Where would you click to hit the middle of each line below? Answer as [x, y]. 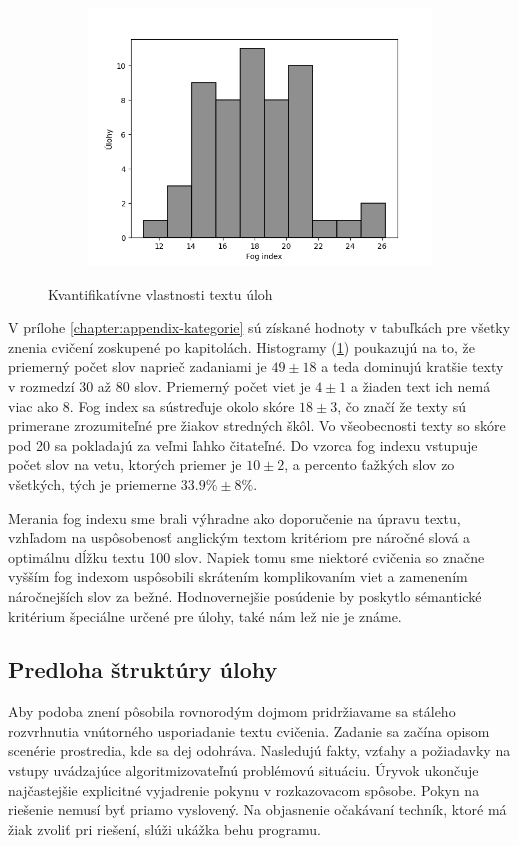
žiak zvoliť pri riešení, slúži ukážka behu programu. [164, 828]
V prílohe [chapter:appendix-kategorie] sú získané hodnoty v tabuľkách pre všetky [259, 327]
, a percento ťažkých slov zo [369, 464]
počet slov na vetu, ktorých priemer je [125, 464]
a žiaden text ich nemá [420, 385]
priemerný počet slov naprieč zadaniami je [137, 366]
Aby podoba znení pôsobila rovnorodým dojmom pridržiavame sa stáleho [232, 711]
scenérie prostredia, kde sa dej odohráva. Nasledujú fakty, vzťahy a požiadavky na [259, 750]
